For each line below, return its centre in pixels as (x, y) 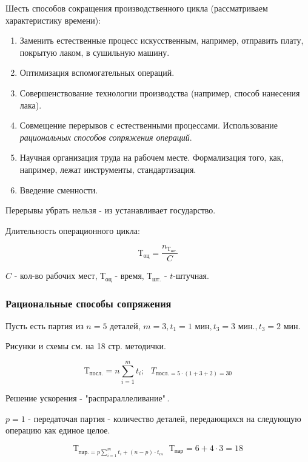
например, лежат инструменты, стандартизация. (108, 169)
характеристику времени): (53, 20)
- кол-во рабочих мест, (56, 276)
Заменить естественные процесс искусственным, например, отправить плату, (162, 40)
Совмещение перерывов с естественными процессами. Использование (149, 125)
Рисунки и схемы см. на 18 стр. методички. (86, 346)
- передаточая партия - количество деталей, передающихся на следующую (165, 418)
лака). (31, 105)
